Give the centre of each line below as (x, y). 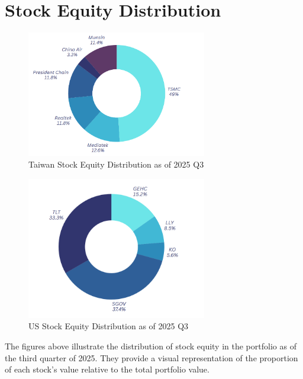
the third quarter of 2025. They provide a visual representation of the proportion (151, 357)
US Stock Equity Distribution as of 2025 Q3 (109, 326)
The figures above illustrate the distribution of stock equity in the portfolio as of (151, 346)
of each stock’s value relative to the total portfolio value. (107, 369)
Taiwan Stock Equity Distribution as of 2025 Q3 (116, 164)
